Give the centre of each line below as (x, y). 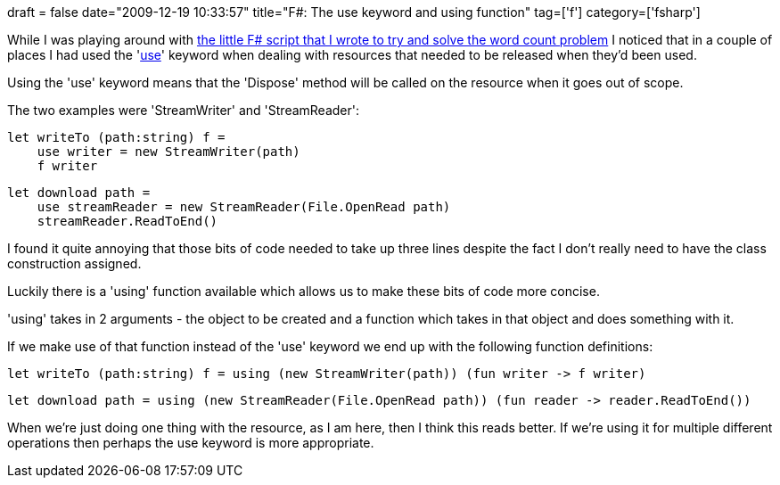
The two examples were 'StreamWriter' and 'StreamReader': (184, 110)
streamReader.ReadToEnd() (127, 221)
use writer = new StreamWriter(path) (168, 152)
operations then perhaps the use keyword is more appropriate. (191, 443)
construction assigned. (74, 263)
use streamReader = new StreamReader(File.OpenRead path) (244, 207)
